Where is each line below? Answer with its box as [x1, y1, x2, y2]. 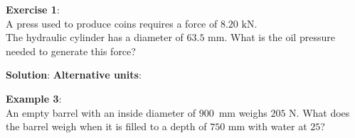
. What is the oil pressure [224, 30, 335, 45]
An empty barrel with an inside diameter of [6, 105, 196, 120]
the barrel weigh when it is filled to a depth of [6, 119, 207, 134]
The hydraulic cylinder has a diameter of [6, 30, 184, 45]
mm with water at [228, 119, 307, 134]
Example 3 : [6, 91, 62, 105]
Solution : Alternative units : [6, 67, 142, 82]
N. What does [289, 105, 350, 120]
